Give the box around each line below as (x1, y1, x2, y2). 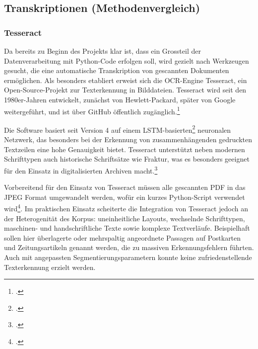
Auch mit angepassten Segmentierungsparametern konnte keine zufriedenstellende (4, 252, 252, 262)
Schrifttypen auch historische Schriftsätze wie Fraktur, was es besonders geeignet (4, 154, 250, 164)
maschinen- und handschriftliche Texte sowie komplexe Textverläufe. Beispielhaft (4, 223, 250, 233)
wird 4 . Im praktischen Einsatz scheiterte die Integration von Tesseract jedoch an (4, 202, 248, 213)
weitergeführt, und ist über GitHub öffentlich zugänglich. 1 (4, 104, 180, 116)
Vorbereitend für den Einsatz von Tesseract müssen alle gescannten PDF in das (4, 182, 246, 192)
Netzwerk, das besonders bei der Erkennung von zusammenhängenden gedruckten (4, 134, 253, 145)
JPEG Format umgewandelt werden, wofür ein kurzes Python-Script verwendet (4, 191, 245, 202)
